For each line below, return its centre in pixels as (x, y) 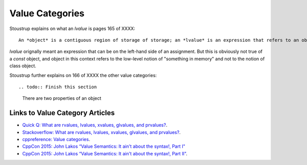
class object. (23, 66)
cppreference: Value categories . (56, 139)
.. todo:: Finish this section (58, 87)
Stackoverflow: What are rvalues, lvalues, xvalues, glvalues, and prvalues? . (102, 132)
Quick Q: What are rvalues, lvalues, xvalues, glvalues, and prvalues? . (95, 125)
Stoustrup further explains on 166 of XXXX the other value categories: (83, 75)
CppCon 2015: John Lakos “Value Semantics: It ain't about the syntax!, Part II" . (105, 153)
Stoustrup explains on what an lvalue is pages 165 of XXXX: (72, 29)
